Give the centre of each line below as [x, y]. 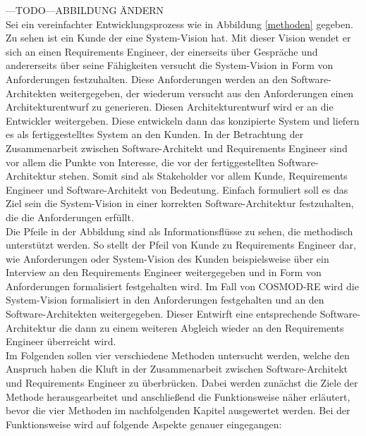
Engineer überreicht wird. [61, 341]
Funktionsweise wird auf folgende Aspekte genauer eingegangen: [144, 424]
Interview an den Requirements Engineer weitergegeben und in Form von [164, 272]
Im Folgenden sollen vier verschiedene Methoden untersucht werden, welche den [178, 355]
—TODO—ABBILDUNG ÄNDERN [85, 10]
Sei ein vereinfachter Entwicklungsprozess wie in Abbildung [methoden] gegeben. [179, 24]
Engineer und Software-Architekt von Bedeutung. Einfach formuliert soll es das [177, 189]
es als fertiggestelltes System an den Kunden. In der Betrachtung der [155, 134]
